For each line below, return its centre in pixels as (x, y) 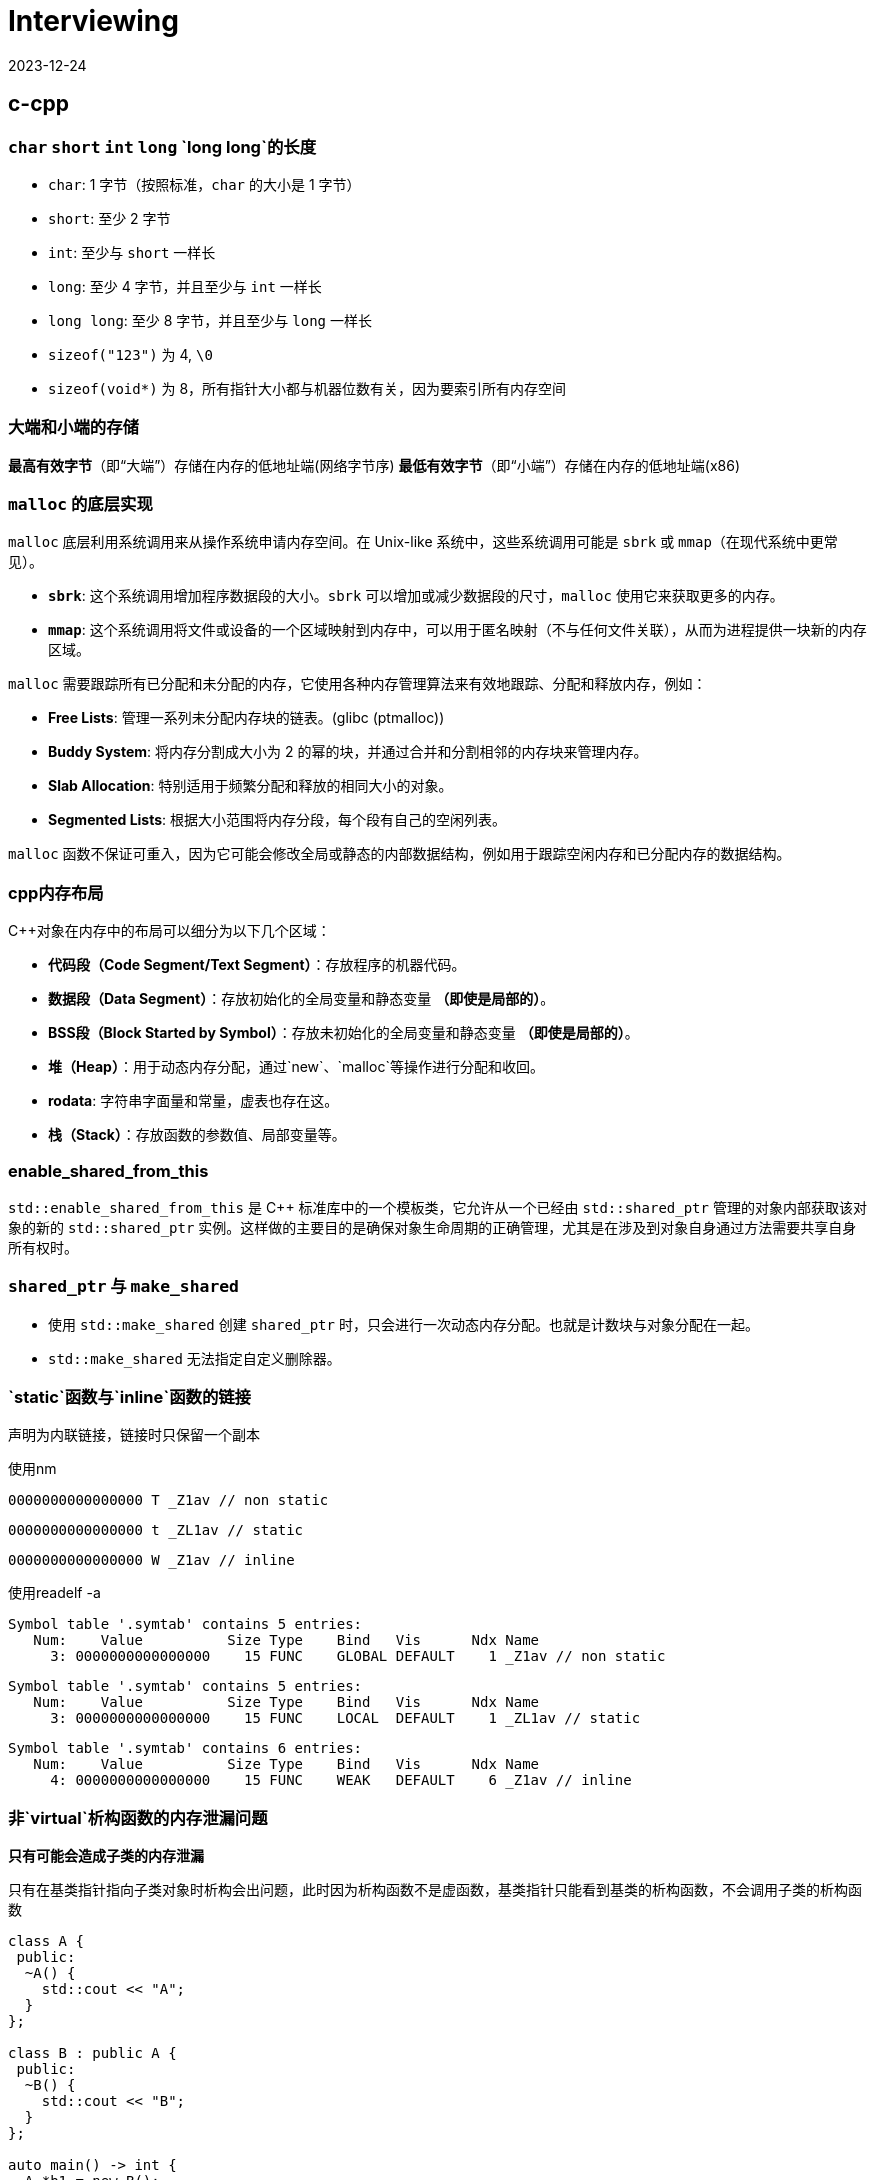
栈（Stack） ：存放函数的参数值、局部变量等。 (197, 1135)
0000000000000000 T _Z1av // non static (168, 1500)
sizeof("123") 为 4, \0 (130, 354)
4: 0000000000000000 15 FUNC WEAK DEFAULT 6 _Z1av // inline (341, 1780)
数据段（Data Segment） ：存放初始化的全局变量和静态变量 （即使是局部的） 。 (301, 999)
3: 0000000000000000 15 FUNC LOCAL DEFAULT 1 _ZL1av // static (345, 1718)
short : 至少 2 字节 (109, 218)
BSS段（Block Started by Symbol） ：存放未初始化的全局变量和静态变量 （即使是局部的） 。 (343, 1033)
